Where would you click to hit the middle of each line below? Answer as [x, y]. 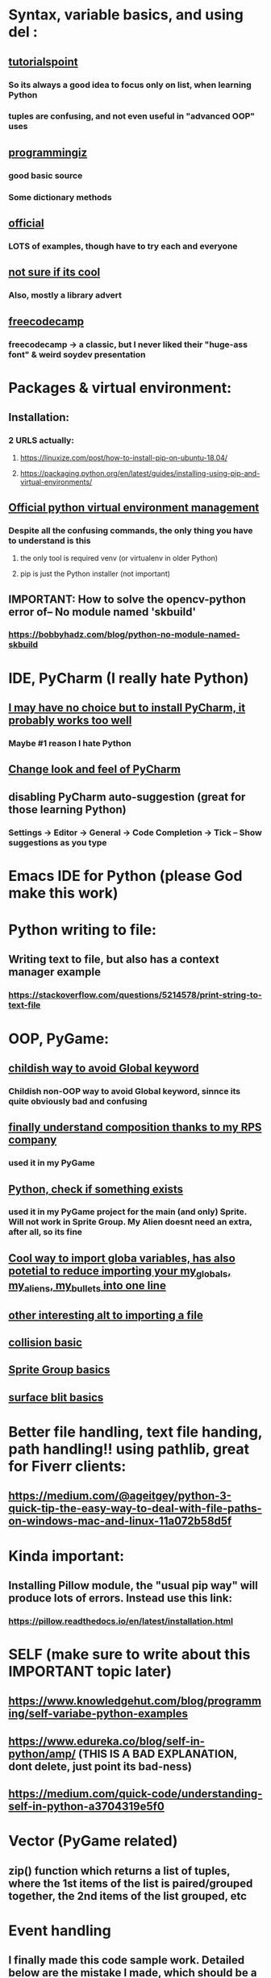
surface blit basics [56, 1397]
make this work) [63, 893]
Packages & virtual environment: [120, 388]
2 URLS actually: [41, 440]
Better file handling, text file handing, [135, 1432]
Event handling [60, 1931]
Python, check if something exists [96, 1189]
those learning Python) [67, 810]
